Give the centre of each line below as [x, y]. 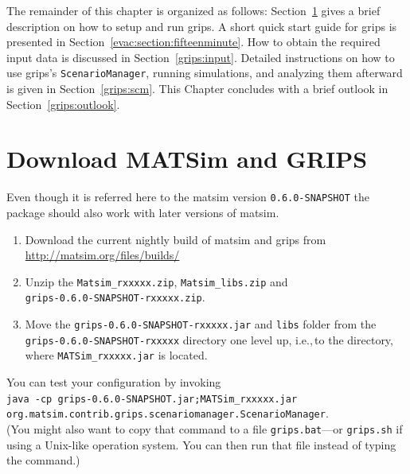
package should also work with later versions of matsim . [143, 212]
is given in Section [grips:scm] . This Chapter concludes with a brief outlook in [197, 89]
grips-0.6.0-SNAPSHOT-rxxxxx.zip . [115, 297]
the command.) [43, 460]
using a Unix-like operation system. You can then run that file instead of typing [201, 444]
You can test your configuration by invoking [114, 382]
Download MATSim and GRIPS [187, 159]
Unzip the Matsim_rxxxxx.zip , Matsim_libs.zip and [156, 281]
